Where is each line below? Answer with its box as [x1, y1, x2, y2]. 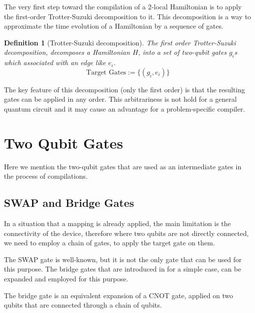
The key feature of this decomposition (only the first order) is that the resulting [4, 84, 245, 94]
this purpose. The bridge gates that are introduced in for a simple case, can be [4, 264, 241, 274]
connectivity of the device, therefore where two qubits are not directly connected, [4, 228, 249, 238]
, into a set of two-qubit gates [138, 47, 227, 57]
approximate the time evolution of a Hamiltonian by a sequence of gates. [4, 21, 223, 31]
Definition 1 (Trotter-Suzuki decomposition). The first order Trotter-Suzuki [4, 37, 236, 47]
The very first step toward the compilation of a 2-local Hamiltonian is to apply [4, 1, 242, 11]
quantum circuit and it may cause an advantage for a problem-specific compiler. [4, 103, 245, 114]
